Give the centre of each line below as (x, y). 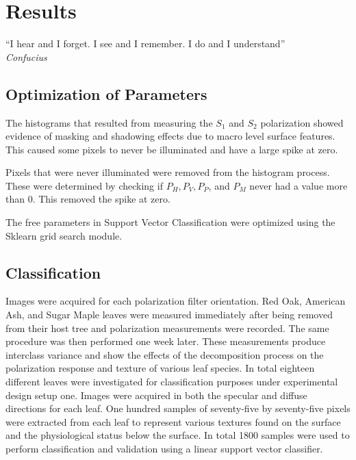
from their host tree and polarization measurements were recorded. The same (167, 328)
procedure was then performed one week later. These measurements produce (166, 341)
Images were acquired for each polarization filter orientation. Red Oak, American (176, 301)
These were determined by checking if (84, 185)
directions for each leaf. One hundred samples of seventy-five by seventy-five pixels (178, 408)
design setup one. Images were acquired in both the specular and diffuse (156, 395)
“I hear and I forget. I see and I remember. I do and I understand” (145, 43)
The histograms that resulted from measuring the (109, 122)
